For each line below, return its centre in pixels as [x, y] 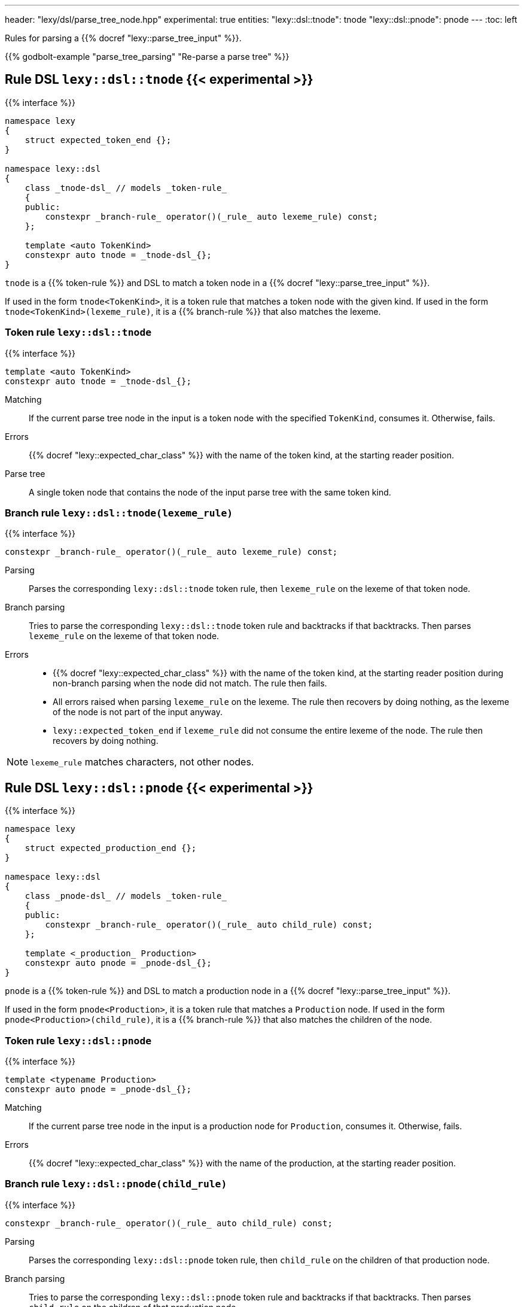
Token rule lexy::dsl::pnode [78, 1040]
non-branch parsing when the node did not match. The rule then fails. [190, 683]
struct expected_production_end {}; [111, 848]
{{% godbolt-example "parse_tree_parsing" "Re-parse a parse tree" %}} [147, 57]
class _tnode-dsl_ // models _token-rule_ [126, 188]
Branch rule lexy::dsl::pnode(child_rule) [116, 1184]
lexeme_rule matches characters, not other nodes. [142, 762]
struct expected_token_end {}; [98, 140]
